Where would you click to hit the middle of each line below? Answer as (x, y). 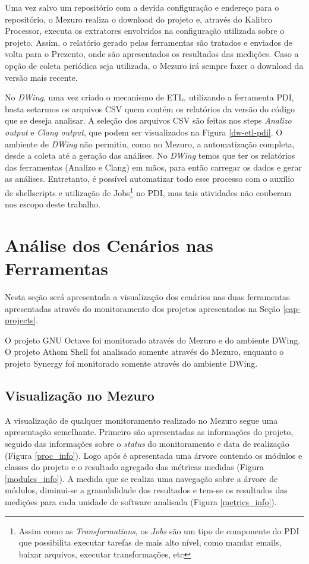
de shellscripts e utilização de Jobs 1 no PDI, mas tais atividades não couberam (148, 191)
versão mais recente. (41, 77)
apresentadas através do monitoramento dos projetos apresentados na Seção (143, 308)
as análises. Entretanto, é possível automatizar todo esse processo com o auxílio (150, 179)
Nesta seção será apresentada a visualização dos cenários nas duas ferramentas (147, 297)
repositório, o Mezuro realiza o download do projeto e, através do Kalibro (139, 19)
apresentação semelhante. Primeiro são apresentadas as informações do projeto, (149, 432)
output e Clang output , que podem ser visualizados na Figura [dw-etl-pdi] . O (144, 132)
